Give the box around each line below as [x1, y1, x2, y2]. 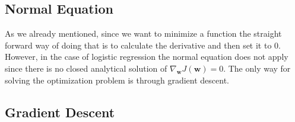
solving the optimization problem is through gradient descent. [5, 73, 229, 86]
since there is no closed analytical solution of [5, 62, 167, 74]
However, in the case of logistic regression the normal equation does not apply [5, 50, 288, 63]
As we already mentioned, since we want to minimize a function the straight [5, 27, 282, 40]
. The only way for [223, 62, 291, 74]
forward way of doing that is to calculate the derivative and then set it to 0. [5, 38, 281, 51]
